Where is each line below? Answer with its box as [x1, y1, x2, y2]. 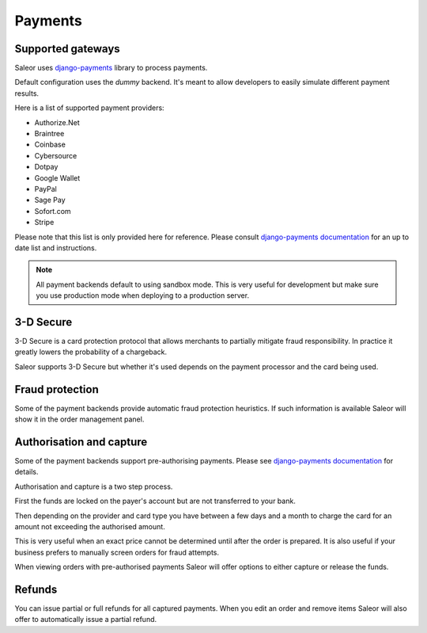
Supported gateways [14, 42, 120, 55]
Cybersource [34, 151, 77, 160]
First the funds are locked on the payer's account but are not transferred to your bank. [14, 496, 296, 506]
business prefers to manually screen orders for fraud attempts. [14, 547, 219, 557]
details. [14, 467, 39, 477]
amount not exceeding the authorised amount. [14, 521, 165, 531]
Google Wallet [34, 173, 81, 182]
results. [14, 88, 40, 98]
